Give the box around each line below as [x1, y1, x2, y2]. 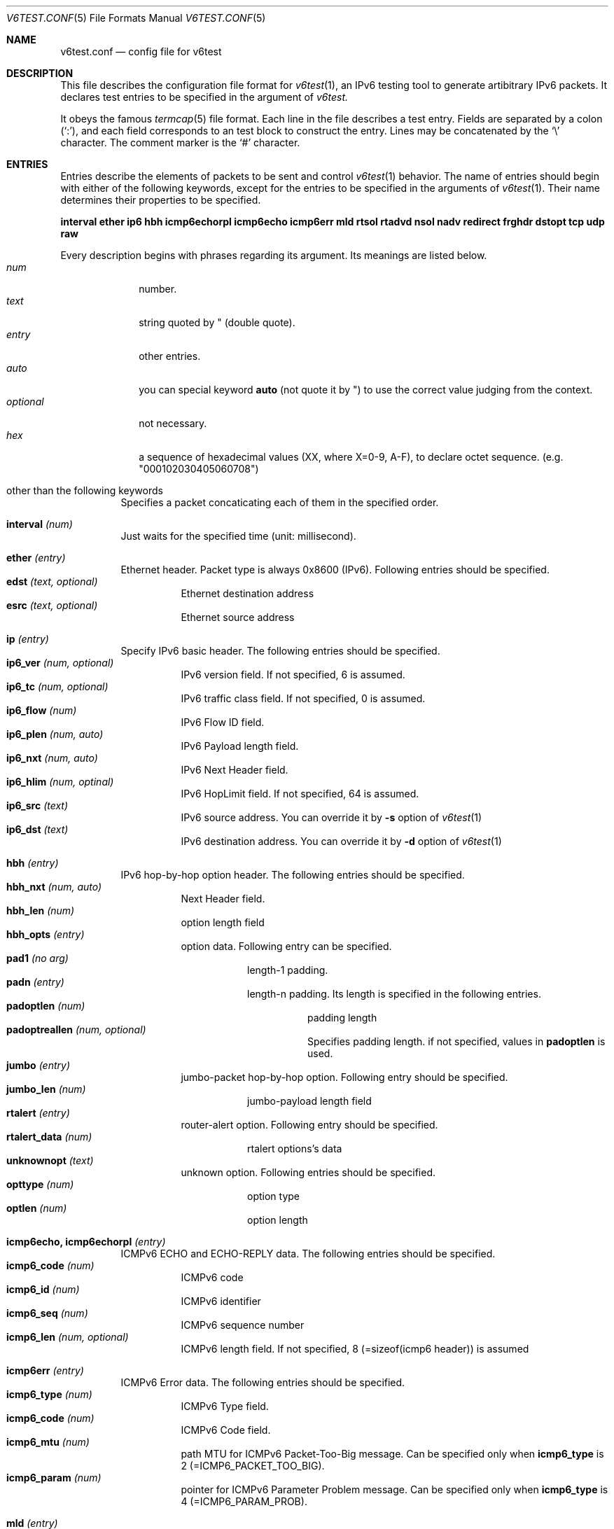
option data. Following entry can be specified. [181, 940, 392, 952]
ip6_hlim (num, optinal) [6, 776, 114, 788]
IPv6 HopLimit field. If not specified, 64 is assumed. [181, 788, 419, 800]
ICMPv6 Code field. [181, 1424, 271, 1436]
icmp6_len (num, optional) [6, 1331, 129, 1343]
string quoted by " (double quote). [139, 316, 295, 328]
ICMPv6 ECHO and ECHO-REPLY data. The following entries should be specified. [120, 1248, 496, 1259]
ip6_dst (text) [6, 823, 69, 835]
